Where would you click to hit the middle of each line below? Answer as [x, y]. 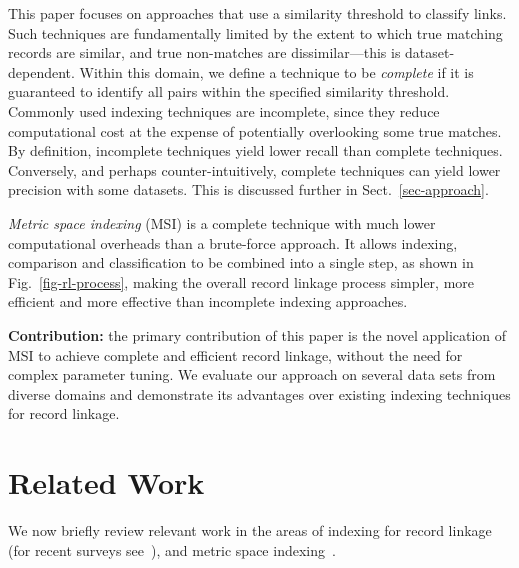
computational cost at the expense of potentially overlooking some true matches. [255, 130]
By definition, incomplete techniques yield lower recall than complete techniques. [255, 150]
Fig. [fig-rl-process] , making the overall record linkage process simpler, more [241, 281]
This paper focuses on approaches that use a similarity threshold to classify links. [257, 13]
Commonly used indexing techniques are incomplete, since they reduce [224, 110]
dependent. [41, 71]
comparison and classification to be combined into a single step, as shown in [241, 262]
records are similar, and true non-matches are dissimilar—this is [204, 52]
